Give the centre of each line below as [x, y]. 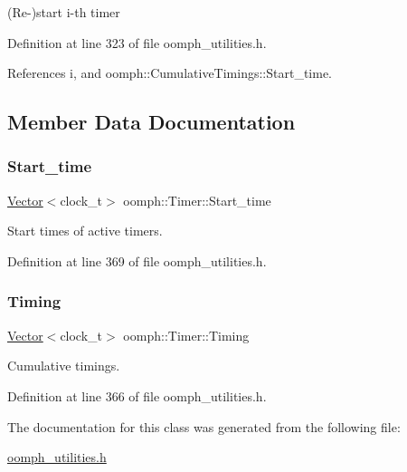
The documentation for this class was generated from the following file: [204, 426]
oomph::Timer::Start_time [197, 200]
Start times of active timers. [85, 231]
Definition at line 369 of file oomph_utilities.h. [137, 260]
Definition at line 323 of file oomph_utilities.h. [137, 42]
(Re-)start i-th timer [64, 12]
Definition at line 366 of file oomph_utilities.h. [137, 395]
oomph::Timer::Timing [186, 335]
